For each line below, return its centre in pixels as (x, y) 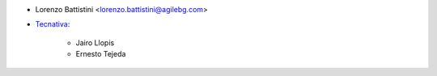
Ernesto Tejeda (101, 54)
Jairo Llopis (95, 42)
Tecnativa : (53, 24)
